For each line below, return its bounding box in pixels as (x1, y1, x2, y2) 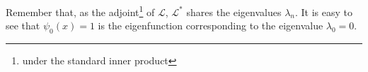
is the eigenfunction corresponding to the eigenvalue (98, 18, 323, 33)
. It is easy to (295, 4, 353, 19)
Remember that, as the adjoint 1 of (6, 3, 155, 19)
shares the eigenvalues (186, 4, 282, 19)
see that (6, 18, 40, 33)
